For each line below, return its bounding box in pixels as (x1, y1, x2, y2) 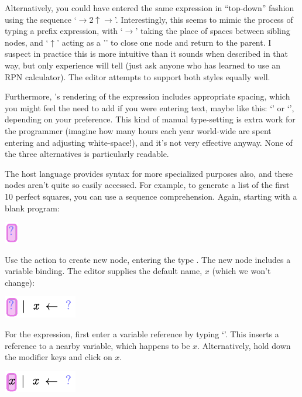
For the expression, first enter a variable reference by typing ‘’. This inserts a (5, 328, 279, 340)
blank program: (5, 201, 60, 214)
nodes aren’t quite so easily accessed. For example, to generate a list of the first (5, 179, 290, 191)
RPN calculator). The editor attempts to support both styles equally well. (5, 70, 270, 83)
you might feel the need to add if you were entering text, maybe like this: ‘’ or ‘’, (5, 101, 294, 114)
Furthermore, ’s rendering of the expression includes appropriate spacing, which (5, 90, 290, 102)
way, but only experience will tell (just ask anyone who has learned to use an (5, 59, 280, 71)
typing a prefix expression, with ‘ (5, 25, 123, 37)
